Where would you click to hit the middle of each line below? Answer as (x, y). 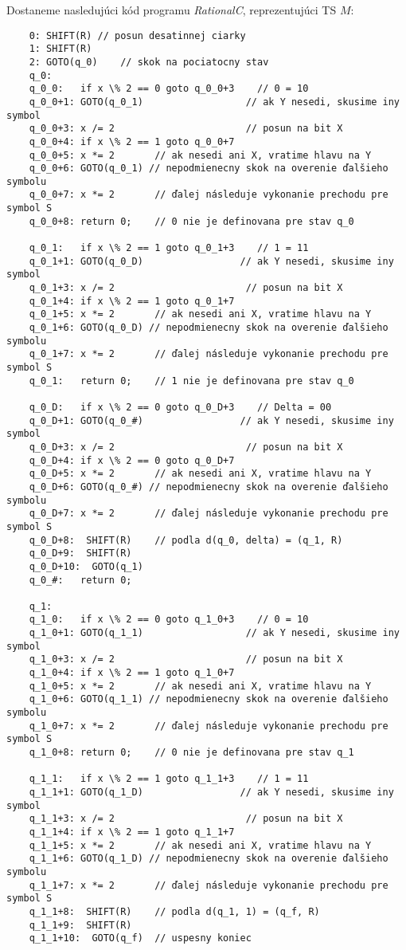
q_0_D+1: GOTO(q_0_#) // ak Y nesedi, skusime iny (211, 420)
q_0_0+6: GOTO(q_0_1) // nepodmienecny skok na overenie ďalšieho (209, 169)
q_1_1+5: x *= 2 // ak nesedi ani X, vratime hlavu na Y (200, 845)
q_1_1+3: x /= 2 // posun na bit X (186, 819)
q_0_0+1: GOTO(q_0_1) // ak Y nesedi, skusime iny (214, 102)
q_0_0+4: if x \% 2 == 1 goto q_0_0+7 (132, 141)
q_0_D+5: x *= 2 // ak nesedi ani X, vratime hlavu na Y (200, 474)
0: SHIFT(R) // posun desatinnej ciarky (137, 35)
